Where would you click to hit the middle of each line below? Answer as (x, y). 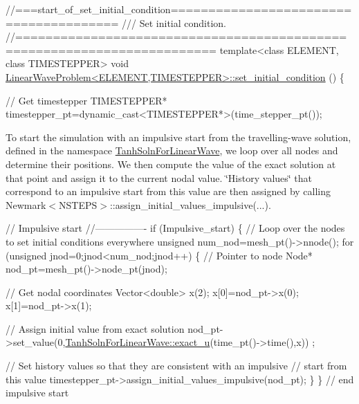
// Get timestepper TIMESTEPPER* (86, 100)
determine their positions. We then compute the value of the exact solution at (171, 164)
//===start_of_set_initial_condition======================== (179, 9)
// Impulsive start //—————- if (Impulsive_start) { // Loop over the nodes (175, 228)
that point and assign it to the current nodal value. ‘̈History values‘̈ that (159, 177)
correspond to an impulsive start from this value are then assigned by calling (168, 191)
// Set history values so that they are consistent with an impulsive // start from (176, 366)
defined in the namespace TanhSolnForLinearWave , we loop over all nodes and (172, 150)
